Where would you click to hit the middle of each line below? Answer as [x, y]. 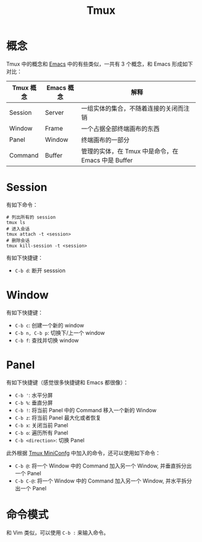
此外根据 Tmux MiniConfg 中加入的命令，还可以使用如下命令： [84, 453]
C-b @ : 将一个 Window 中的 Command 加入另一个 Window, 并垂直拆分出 [103, 466]
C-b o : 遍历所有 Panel [41, 433]
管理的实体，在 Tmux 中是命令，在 [130, 151]
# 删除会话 [18, 240]
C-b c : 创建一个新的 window [49, 325]
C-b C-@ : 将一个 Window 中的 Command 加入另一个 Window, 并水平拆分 [103, 481]
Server [54, 112]
